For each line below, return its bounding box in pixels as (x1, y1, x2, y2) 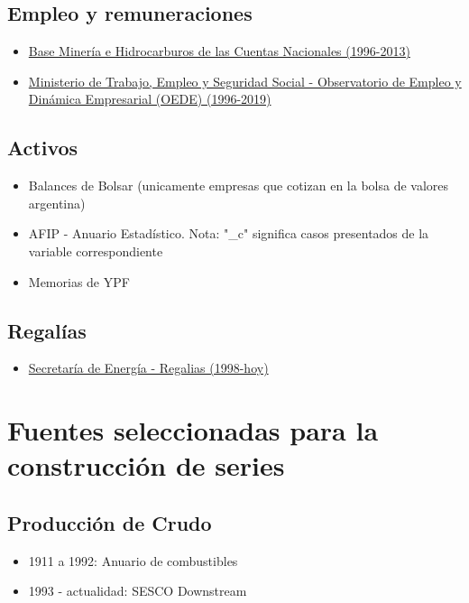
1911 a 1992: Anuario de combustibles (28, 551, 238, 570)
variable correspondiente (28, 241, 163, 260)
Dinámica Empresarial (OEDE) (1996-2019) (28, 89, 271, 108)
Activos (7, 134, 78, 162)
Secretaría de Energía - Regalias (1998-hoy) (28, 358, 269, 377)
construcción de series (7, 447, 285, 484)
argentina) (28, 193, 86, 212)
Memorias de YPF (28, 272, 130, 291)
